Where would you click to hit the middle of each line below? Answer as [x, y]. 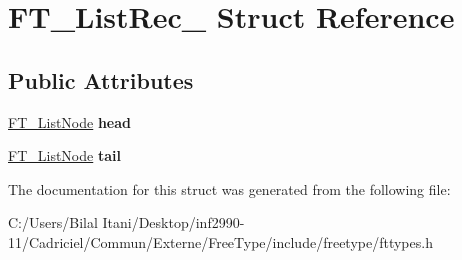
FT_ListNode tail [64, 155]
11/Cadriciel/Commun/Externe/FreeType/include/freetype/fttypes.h [220, 241]
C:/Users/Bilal [53, 222]
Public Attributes [101, 79]
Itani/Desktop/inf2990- [173, 222]
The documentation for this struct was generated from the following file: [229, 188]
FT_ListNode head [70, 121]
